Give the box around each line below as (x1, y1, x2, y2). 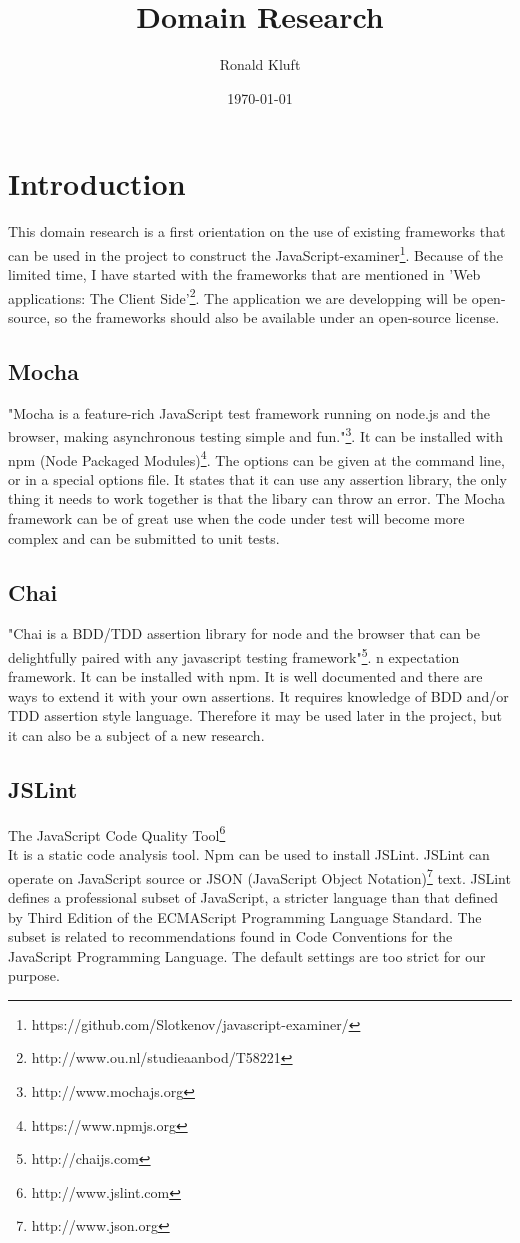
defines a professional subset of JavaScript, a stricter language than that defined (8, 886, 499, 907)
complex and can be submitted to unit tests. (8, 527, 280, 548)
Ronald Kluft (219, 54, 301, 75)
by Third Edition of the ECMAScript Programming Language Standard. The (8, 906, 482, 927)
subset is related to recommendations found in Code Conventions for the (8, 926, 453, 947)
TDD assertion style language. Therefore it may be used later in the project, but (8, 705, 502, 726)
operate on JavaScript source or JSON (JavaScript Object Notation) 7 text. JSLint (8, 864, 511, 888)
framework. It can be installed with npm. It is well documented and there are (8, 666, 483, 687)
